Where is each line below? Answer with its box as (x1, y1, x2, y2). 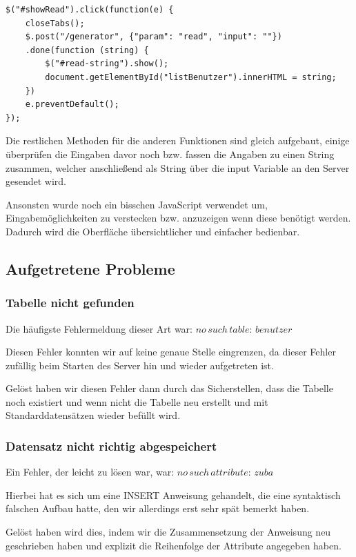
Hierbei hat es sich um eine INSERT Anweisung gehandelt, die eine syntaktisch (6, 487, 341, 502)
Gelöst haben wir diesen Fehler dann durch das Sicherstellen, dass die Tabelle (6, 381, 333, 395)
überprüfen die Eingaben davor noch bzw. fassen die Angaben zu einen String (6, 146, 335, 161)
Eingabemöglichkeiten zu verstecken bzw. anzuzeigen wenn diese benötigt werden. (6, 211, 351, 225)
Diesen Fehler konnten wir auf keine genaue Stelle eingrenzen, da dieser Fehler (6, 344, 336, 359)
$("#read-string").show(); (45, 59, 169, 69)
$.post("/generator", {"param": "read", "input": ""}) (25, 32, 282, 42)
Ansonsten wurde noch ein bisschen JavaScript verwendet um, (6, 197, 268, 211)
